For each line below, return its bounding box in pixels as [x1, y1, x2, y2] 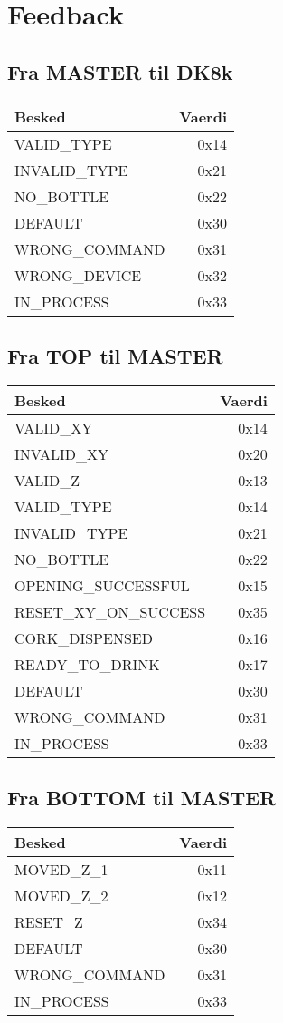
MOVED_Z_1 [14, 858, 108, 880]
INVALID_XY [14, 443, 109, 464]
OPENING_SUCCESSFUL [14, 574, 190, 596]
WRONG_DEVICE [14, 264, 142, 286]
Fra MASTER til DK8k [7, 57, 233, 85]
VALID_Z [14, 469, 80, 491]
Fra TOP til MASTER [7, 341, 223, 369]
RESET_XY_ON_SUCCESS [14, 600, 206, 622]
